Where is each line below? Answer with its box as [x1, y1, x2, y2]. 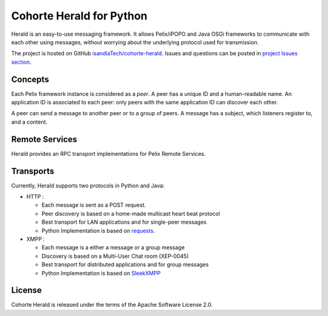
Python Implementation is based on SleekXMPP [41, 269, 161, 277]
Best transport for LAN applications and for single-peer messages [41, 218, 207, 226]
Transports [11, 166, 55, 176]
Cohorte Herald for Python [11, 9, 148, 22]
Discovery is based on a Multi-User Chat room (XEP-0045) [41, 252, 189, 260]
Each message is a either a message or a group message [41, 244, 185, 251]
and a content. [11, 118, 48, 126]
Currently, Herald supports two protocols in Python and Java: [11, 182, 165, 189]
